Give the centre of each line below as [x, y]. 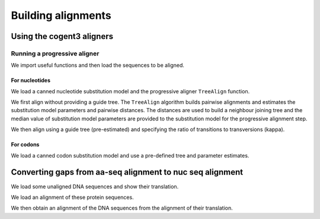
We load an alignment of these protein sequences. [72, 197]
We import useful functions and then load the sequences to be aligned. [98, 66]
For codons [25, 145]
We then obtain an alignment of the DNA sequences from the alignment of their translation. [122, 208]
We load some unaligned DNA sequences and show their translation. [95, 187]
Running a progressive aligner [55, 53]
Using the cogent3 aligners [62, 36]
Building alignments [61, 15]
